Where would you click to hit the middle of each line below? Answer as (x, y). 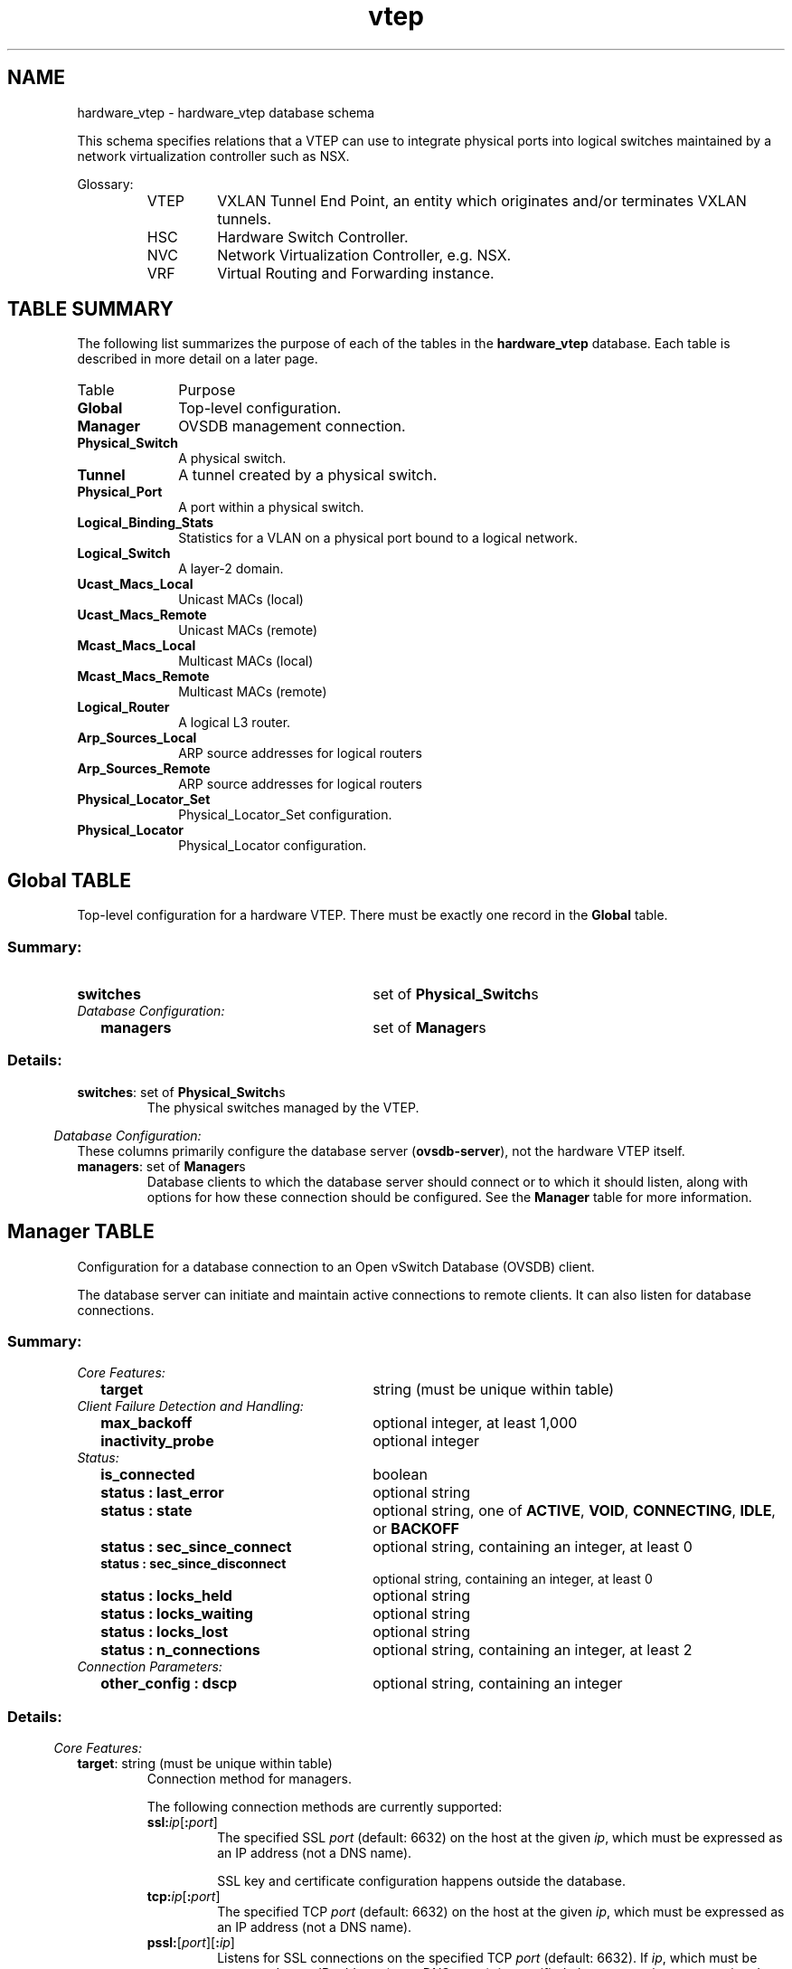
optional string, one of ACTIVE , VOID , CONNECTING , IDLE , (574, 1511)
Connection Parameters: (150, 1667)
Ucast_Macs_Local (135, 584)
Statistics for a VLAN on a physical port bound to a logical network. (378, 538)
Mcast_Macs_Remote (143, 677)
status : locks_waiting (177, 1614)
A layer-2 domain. (231, 569)
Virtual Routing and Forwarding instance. (356, 273)
